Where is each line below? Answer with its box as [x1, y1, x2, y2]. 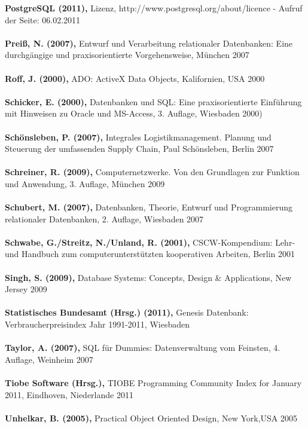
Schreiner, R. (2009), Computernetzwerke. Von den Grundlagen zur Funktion [5, 166, 300, 178]
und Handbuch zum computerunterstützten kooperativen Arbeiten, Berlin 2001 [5, 247, 295, 260]
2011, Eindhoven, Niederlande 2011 [5, 388, 133, 401]
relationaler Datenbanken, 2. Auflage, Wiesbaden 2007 [5, 212, 204, 225]
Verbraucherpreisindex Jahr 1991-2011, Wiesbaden [5, 318, 190, 331]
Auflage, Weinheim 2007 [5, 353, 93, 365]
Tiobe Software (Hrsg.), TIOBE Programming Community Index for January [5, 377, 302, 389]
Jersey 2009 [5, 283, 47, 295]
